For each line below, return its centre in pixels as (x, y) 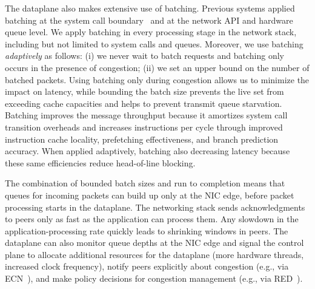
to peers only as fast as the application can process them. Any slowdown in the (152, 219)
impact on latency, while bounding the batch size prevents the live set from (144, 91)
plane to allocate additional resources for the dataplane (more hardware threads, (154, 254)
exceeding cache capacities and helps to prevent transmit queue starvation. (144, 103)
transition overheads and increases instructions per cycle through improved (144, 127)
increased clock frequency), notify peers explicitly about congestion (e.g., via (147, 266)
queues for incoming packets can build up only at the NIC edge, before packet (150, 195)
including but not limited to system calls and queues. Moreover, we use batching (154, 43)
